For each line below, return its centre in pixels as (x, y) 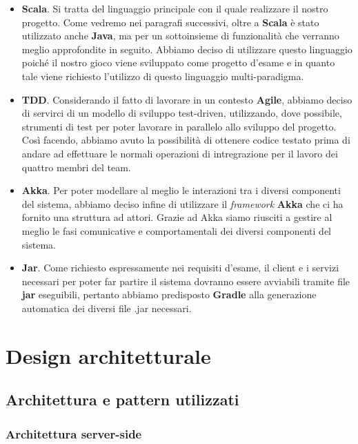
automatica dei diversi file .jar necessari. (107, 308)
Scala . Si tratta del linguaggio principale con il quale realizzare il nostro (175, 8)
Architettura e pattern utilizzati (122, 399)
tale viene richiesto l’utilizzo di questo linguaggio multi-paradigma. (163, 76)
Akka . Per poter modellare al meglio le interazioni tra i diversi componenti (181, 190)
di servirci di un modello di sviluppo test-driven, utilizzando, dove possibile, (182, 113)
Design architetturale (108, 355)
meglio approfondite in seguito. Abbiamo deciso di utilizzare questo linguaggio (187, 49)
